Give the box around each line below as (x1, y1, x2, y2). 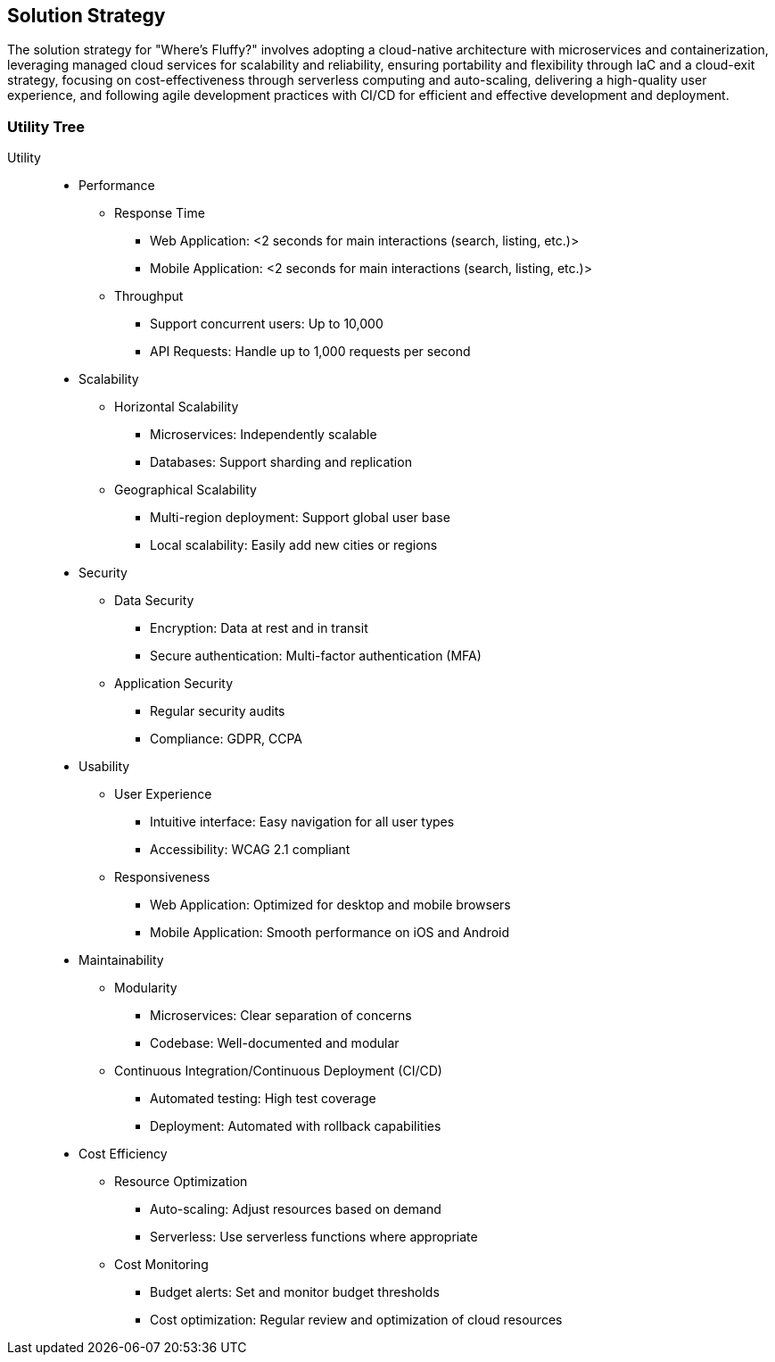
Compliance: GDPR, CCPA (150, 731, 302, 747)
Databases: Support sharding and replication (150, 454, 412, 470)
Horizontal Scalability (114, 399, 239, 415)
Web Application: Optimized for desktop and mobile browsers (150, 897, 511, 913)
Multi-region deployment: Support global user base (150, 510, 450, 526)
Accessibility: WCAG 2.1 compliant (150, 842, 350, 858)
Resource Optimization (114, 1174, 248, 1190)
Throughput (114, 288, 184, 304)
